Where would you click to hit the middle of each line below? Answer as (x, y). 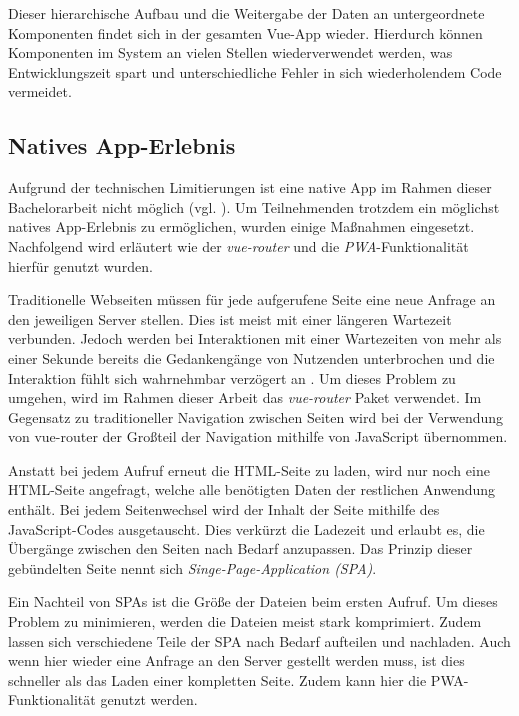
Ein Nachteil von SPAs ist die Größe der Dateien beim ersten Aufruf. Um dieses (253, 601)
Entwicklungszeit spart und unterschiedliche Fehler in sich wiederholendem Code (255, 71)
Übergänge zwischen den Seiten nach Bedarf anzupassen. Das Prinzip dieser (240, 548)
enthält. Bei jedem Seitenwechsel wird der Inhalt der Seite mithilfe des (224, 509)
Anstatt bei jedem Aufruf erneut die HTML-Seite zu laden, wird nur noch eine (249, 469)
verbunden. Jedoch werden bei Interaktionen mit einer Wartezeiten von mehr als (255, 338)
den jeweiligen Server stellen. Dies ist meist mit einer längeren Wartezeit (230, 318)
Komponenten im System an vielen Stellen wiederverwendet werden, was (230, 52)
